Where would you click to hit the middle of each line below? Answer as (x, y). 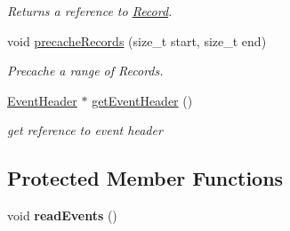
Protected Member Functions (145, 178)
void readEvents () (62, 215)
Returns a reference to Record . (90, 11)
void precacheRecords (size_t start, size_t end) (137, 40)
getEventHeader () (142, 100)
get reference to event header (85, 130)
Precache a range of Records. (85, 71)
